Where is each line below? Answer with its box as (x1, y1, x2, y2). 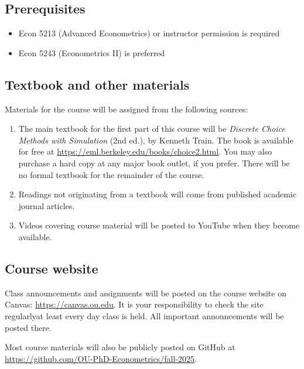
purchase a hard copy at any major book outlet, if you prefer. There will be (18, 156, 290, 169)
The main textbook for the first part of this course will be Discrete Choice (18, 122, 285, 135)
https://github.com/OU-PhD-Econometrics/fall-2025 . (5, 352, 197, 364)
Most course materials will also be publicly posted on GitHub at (5, 341, 235, 353)
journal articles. (18, 199, 75, 211)
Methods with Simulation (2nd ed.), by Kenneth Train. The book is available (18, 134, 293, 146)
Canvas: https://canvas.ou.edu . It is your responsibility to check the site (5, 298, 264, 310)
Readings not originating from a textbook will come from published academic (18, 188, 296, 200)
